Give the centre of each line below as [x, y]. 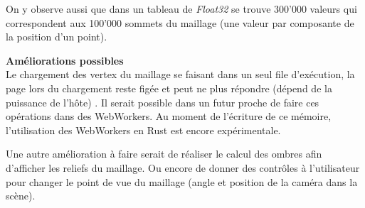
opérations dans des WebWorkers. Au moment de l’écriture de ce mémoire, [169, 116]
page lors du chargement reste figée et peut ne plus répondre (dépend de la [169, 88]
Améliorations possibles [65, 60]
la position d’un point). [57, 37]
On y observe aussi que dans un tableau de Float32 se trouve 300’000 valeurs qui [181, 9]
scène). [21, 196]
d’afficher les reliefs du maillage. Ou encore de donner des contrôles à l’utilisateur [183, 167]
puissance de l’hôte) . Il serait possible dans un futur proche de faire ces [163, 102]
